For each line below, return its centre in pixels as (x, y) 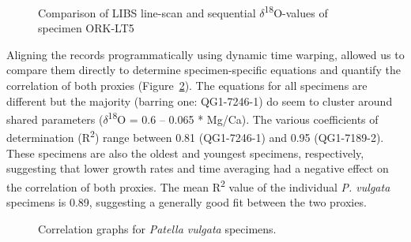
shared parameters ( (55, 119)
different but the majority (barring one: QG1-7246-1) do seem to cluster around (200, 101)
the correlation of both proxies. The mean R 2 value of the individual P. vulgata (198, 185)
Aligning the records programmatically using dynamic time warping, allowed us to (205, 54)
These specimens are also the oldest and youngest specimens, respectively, (185, 153)
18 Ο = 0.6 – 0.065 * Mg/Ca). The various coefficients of (243, 118)
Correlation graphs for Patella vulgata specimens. (157, 228)
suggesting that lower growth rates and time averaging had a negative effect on (198, 168)
